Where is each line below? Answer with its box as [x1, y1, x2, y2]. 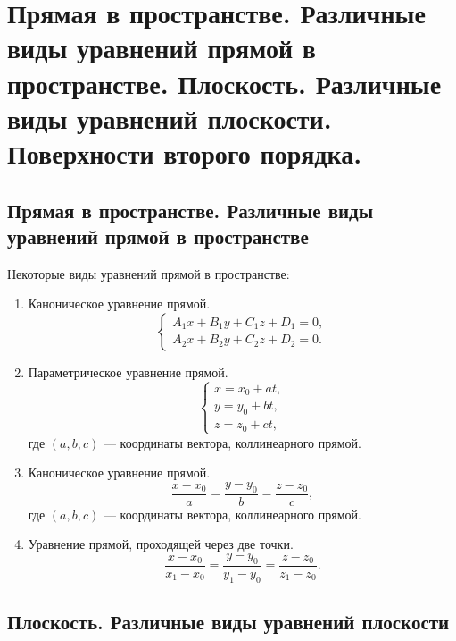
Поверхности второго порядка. [7, 134, 362, 171]
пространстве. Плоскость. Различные [7, 64, 442, 101]
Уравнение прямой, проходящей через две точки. [28, 535, 294, 553]
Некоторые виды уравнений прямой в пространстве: [7, 264, 290, 283]
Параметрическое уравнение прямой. [28, 362, 228, 381]
